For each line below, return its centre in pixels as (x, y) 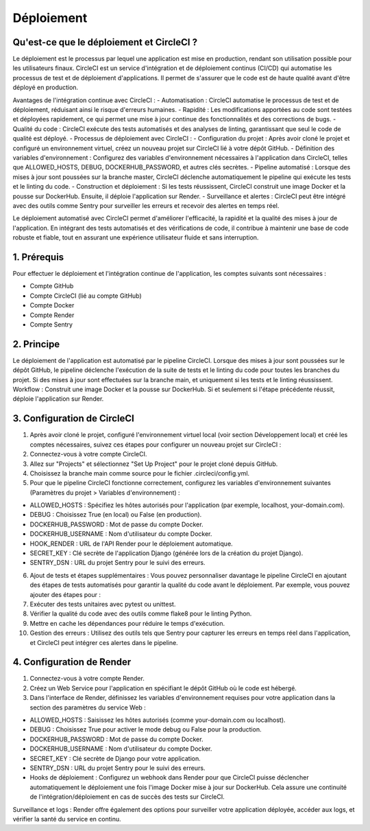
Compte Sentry (51, 324)
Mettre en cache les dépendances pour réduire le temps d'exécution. (127, 623)
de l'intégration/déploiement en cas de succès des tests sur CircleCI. (127, 797)
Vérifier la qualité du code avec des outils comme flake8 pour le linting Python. (141, 613)
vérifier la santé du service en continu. (67, 819)
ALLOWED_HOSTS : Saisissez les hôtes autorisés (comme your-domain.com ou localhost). (158, 720)
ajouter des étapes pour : (65, 594)
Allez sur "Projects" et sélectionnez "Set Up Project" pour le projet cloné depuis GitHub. (154, 464)
